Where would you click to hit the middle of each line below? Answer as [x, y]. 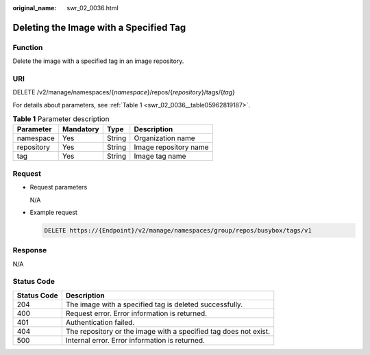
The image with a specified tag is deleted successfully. [154, 304]
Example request [54, 212]
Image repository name [171, 147]
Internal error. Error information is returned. [135, 340]
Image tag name [160, 156]
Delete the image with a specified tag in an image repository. [98, 61]
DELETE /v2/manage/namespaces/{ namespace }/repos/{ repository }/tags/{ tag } [124, 92]
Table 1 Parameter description [61, 119]
